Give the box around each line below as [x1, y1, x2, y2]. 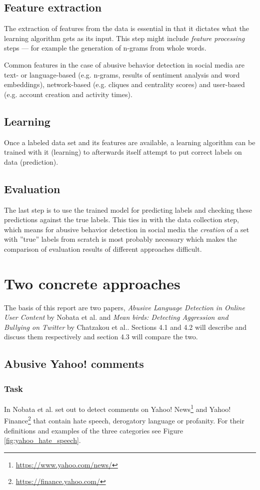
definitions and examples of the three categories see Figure [4, 425, 183, 435]
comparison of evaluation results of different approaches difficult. [4, 243, 202, 254]
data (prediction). [4, 156, 58, 167]
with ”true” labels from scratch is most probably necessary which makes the [4, 234, 237, 244]
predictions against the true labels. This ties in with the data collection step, [4, 214, 239, 225]
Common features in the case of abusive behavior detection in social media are [4, 59, 245, 70]
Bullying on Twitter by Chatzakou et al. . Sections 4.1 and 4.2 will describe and [4, 321, 247, 332]
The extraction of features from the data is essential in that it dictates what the [4, 23, 249, 34]
